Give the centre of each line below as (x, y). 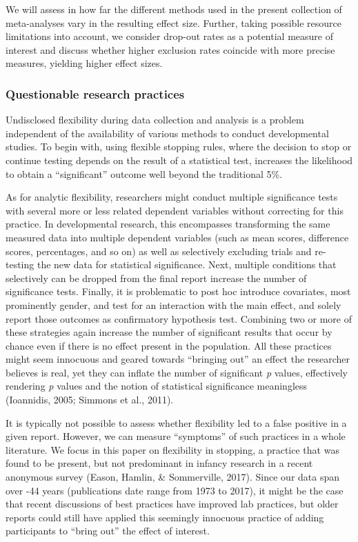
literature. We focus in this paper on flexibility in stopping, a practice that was (172, 449)
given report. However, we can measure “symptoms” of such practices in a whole (176, 436)
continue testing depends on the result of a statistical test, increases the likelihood (179, 160)
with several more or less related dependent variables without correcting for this (175, 210)
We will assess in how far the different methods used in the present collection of (174, 9)
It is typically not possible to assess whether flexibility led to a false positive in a (176, 422)
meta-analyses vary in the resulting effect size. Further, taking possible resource (174, 22)
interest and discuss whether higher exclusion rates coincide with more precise (170, 49)
